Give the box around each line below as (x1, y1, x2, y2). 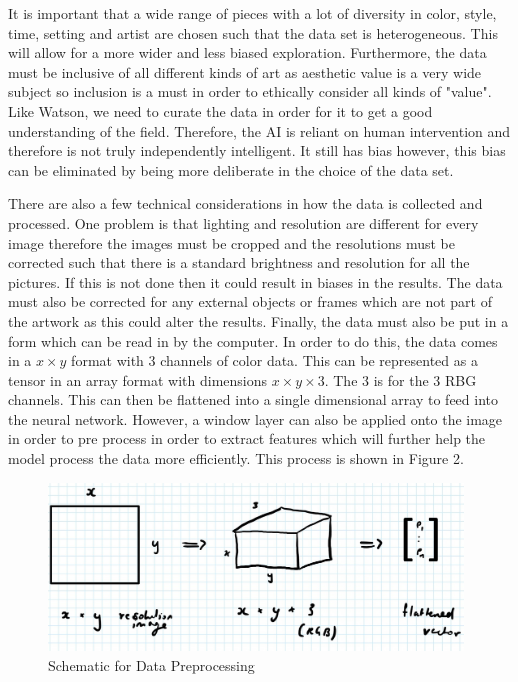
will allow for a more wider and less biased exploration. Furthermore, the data (8, 42, 487, 63)
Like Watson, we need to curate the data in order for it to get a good (8, 100, 433, 121)
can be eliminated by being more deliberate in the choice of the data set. (8, 159, 454, 180)
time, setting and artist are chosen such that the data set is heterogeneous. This (8, 22, 498, 43)
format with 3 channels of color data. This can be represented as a (71, 350, 478, 371)
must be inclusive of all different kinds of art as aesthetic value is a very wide (8, 61, 482, 82)
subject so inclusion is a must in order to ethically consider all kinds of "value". (8, 81, 492, 102)
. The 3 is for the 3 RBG (324, 369, 477, 390)
